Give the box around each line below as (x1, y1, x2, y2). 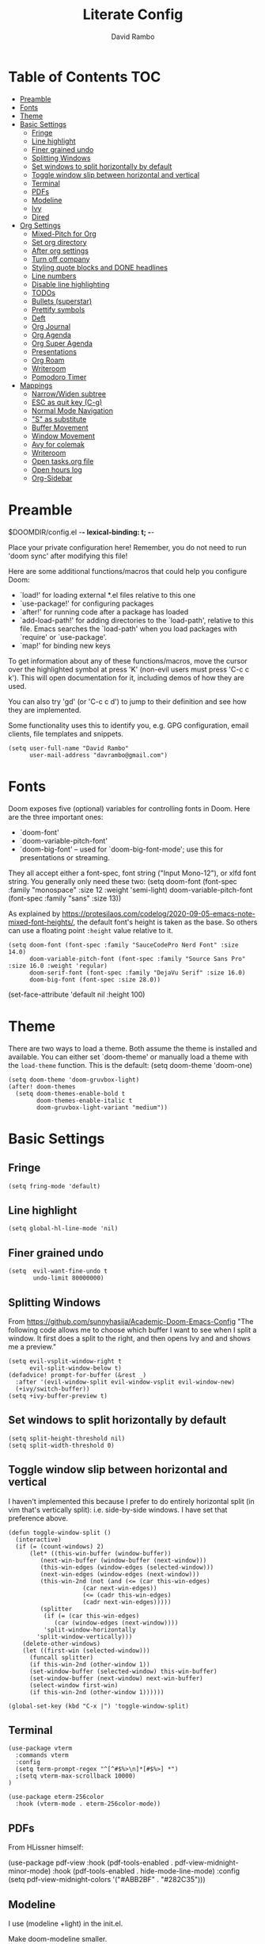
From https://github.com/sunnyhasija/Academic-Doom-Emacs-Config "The (8, 1316, 254, 1326)
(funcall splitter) (28, 1653, 93, 1662)
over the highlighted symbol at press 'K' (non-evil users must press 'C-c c (8, 664, 249, 674)
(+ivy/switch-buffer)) (15, 1385, 90, 1393)
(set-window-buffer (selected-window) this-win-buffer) (28, 1667, 218, 1675)
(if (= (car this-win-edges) (43, 1612, 140, 1620)
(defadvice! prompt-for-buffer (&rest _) (8, 1371, 147, 1379)
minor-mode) (8, 1866, 51, 1876)
